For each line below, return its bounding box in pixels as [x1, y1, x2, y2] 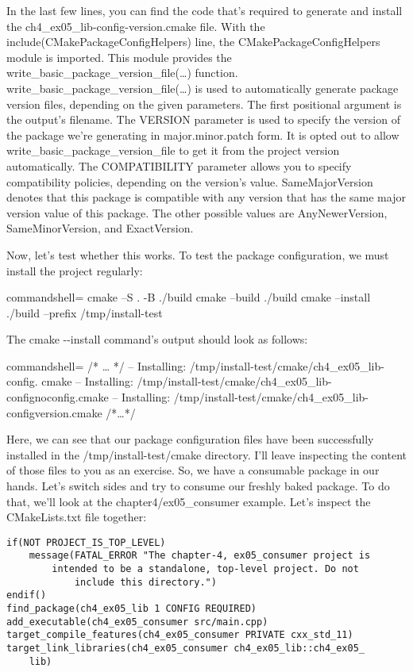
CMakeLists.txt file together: [6, 509, 147, 525]
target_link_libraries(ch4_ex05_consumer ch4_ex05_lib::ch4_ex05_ [6, 643, 365, 655]
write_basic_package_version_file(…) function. [6, 64, 238, 81]
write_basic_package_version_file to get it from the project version [6, 142, 340, 159]
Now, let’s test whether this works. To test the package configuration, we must [6, 246, 389, 263]
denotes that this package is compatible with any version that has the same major [6, 189, 406, 205]
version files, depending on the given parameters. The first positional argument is [6, 95, 402, 112]
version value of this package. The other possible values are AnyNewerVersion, [6, 204, 388, 221]
